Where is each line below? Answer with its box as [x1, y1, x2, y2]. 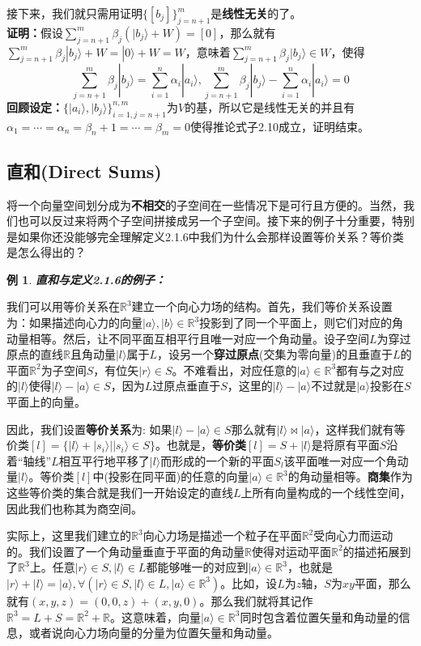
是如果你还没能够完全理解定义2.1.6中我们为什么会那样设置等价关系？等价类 [6, 227, 404, 244]
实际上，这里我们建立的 [6, 527, 131, 544]
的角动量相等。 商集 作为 [287, 468, 413, 485]
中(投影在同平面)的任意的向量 [92, 468, 249, 485]
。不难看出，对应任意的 [172, 361, 297, 378]
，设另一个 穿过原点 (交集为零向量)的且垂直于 [157, 346, 393, 363]
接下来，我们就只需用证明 [6, 5, 142, 21]
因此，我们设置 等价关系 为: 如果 [6, 420, 172, 437]
